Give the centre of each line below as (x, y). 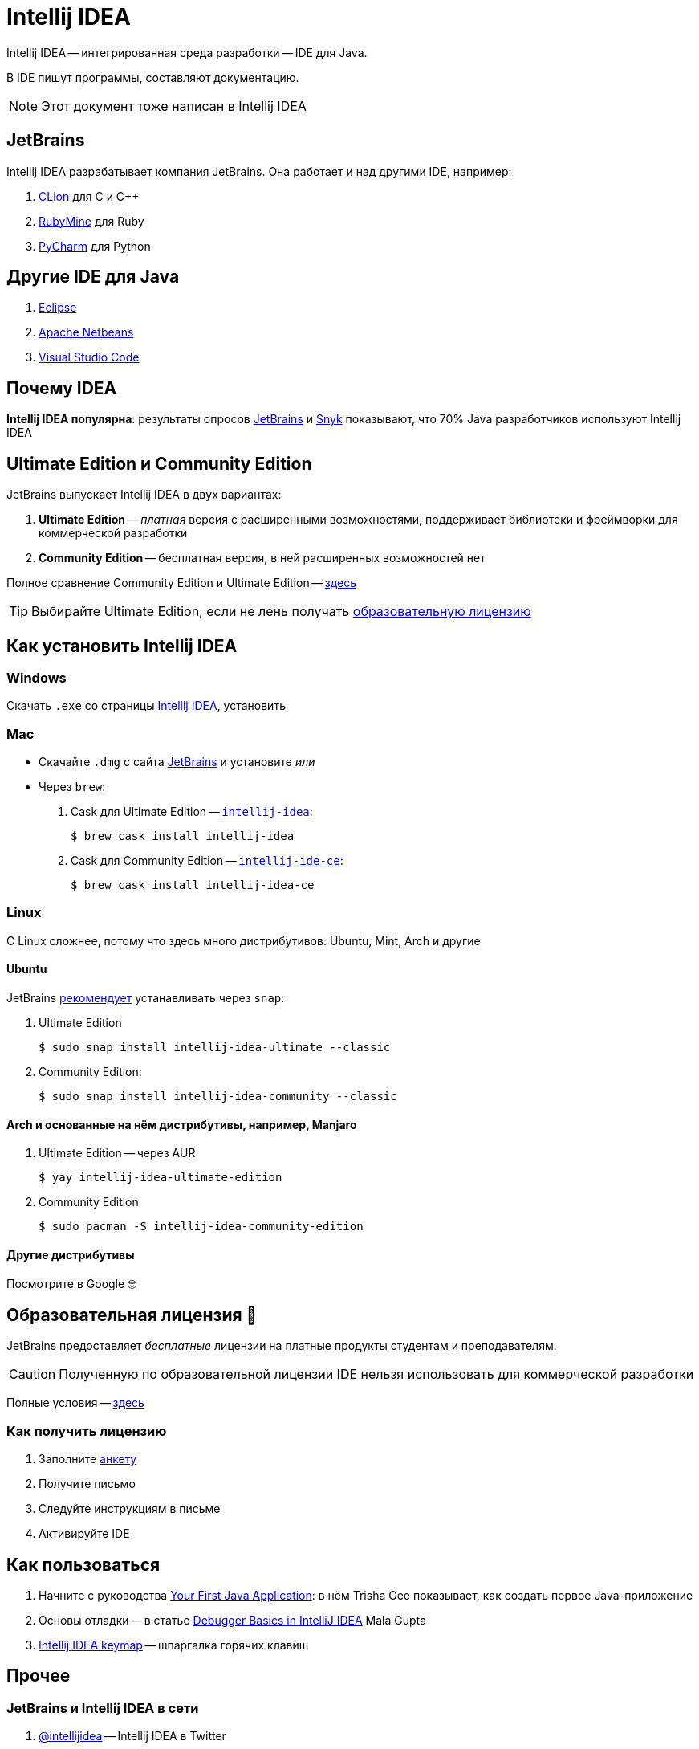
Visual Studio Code (89, 357)
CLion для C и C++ (89, 196)
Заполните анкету (88, 1459)
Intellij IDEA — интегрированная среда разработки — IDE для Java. (187, 52)
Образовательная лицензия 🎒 (132, 1315)
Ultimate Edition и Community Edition (159, 463)
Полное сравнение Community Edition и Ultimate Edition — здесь (182, 583)
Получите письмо (87, 1484)
